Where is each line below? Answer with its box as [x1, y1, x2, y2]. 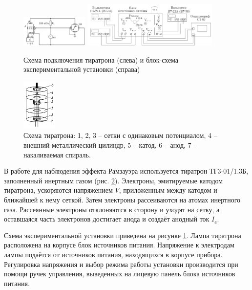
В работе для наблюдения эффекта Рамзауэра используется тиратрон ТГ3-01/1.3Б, [4, 166, 249, 176]
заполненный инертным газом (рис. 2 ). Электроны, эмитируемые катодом [4, 175, 223, 185]
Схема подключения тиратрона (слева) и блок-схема [23, 54, 179, 65]
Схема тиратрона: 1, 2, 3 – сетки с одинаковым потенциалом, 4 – [23, 130, 217, 140]
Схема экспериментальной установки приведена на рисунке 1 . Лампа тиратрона [4, 230, 241, 240]
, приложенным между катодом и [119, 185, 217, 195]
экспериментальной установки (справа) [23, 64, 140, 74]
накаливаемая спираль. [23, 149, 91, 159]
